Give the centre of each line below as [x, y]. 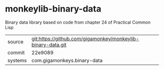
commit [16, 53]
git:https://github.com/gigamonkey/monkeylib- [85, 39]
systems [17, 60]
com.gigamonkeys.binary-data [67, 60]
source [15, 42]
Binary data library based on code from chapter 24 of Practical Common [78, 22]
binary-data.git [49, 44]
